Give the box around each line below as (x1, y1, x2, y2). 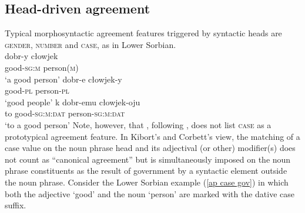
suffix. (5, 199, 26, 211)
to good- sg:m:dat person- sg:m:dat (5, 107, 125, 119)
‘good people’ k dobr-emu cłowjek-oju (5, 95, 140, 108)
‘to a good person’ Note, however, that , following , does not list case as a (5, 118, 272, 130)
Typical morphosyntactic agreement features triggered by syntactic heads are (5, 27, 282, 39)
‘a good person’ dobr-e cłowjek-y (5, 73, 122, 85)
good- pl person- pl (5, 84, 69, 97)
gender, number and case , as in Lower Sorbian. (5, 38, 176, 50)
